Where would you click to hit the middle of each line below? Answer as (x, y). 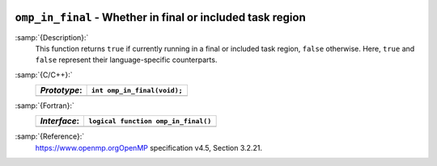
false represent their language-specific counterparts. (126, 60)
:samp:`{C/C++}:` (44, 75)
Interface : (60, 121)
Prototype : (61, 90)
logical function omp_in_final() (150, 121)
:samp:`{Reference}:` (50, 136)
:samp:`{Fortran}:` (45, 106)
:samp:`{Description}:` (52, 37)
